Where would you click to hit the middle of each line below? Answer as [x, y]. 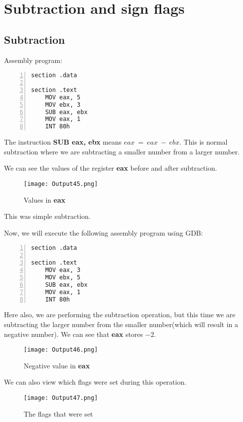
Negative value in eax [57, 365]
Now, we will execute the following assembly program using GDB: [104, 232]
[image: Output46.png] [61, 350]
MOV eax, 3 [63, 270]
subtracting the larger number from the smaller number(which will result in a [121, 324]
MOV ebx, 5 [63, 277]
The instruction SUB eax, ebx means [63, 142]
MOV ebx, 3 [63, 105]
